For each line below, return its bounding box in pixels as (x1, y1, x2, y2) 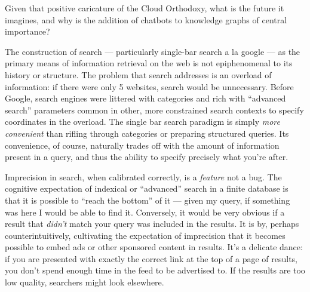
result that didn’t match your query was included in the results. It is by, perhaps (5, 217, 299, 230)
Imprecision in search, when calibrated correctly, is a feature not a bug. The (5, 170, 282, 183)
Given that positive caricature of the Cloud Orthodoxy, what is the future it (5, 2, 284, 14)
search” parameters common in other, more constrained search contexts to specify (5, 103, 304, 116)
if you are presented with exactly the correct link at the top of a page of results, (5, 252, 298, 265)
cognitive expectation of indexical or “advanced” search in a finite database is (5, 182, 288, 195)
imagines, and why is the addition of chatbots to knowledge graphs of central (5, 13, 287, 26)
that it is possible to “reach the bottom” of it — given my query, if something (5, 193, 290, 206)
